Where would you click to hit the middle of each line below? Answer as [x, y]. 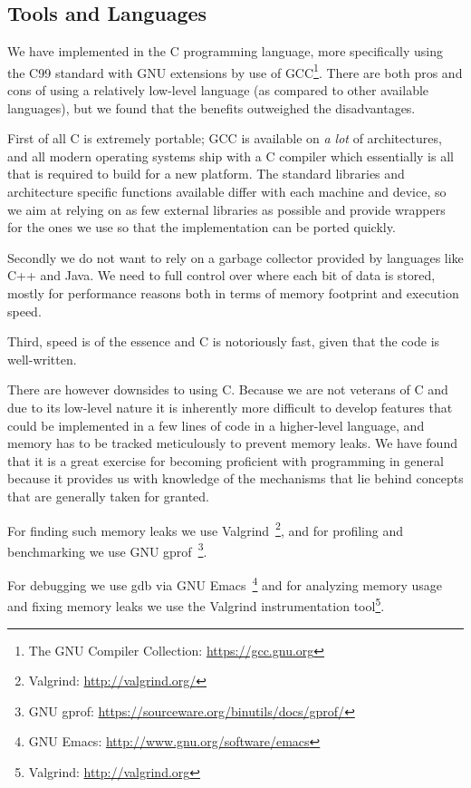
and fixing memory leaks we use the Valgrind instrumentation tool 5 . [196, 604]
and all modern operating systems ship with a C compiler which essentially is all [231, 156]
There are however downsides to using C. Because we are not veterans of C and [228, 389]
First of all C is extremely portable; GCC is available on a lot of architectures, [225, 138]
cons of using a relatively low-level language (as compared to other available [218, 90]
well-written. [42, 359]
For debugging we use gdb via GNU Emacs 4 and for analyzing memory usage [225, 584]
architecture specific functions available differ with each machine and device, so [227, 192]
